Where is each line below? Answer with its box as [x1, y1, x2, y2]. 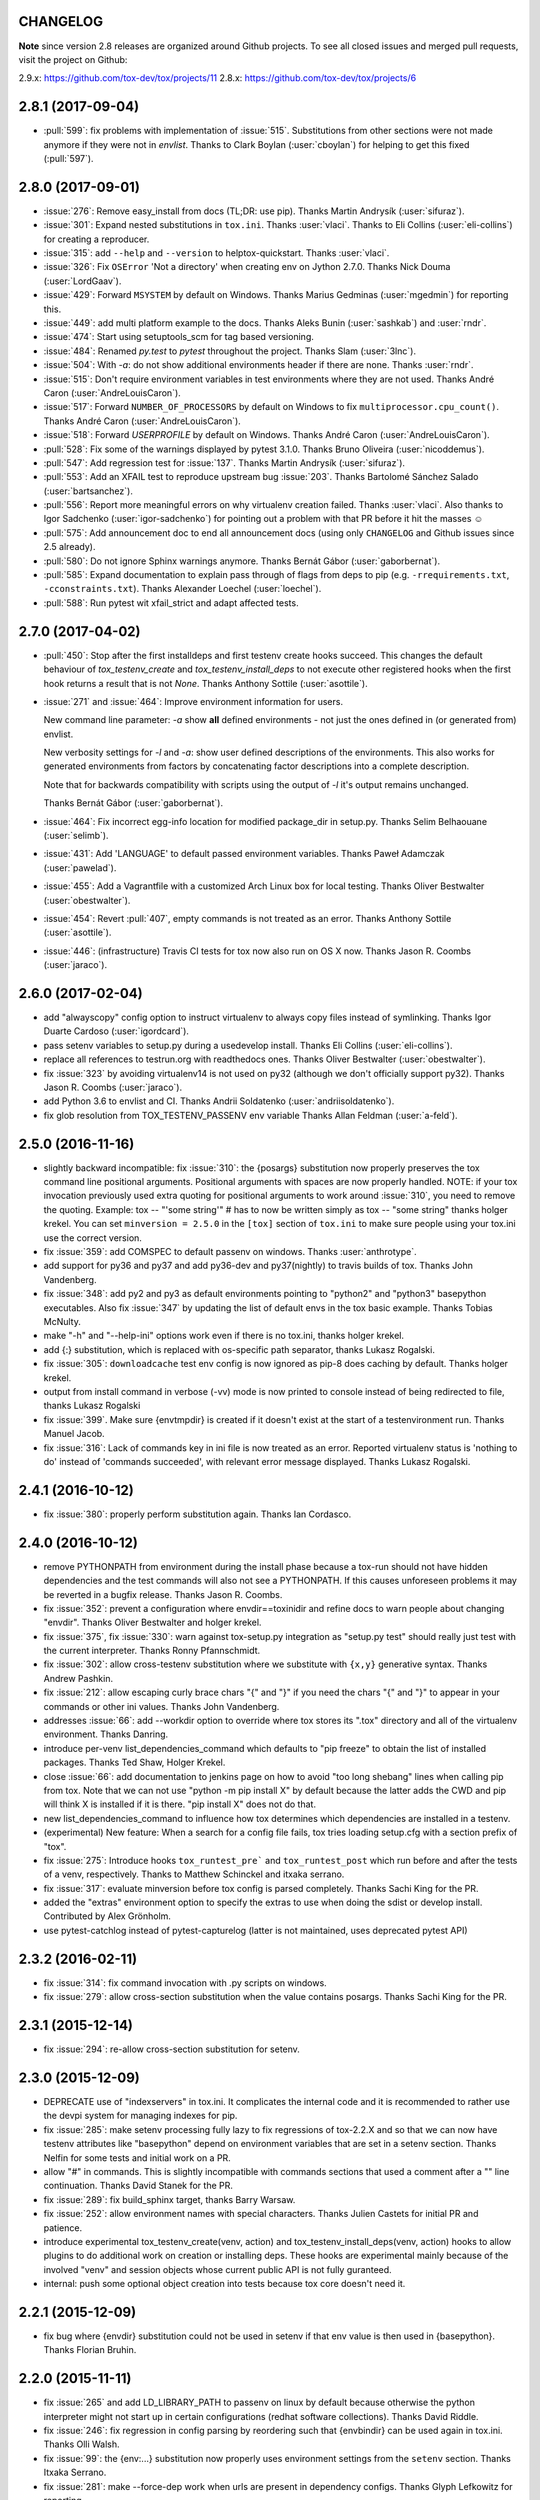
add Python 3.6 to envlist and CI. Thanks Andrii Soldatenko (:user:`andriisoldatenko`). [43, 1095, 395, 1107]
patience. [43, 2221, 83, 2234]
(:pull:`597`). [43, 152, 94, 164]
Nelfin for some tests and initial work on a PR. [43, 2151, 232, 2164]
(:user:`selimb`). [43, 830, 109, 842]
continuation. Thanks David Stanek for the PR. [43, 2180, 234, 2192]
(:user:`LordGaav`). [43, 275, 122, 287]
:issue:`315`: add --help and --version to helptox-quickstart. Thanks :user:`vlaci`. [43, 247, 390, 259]
